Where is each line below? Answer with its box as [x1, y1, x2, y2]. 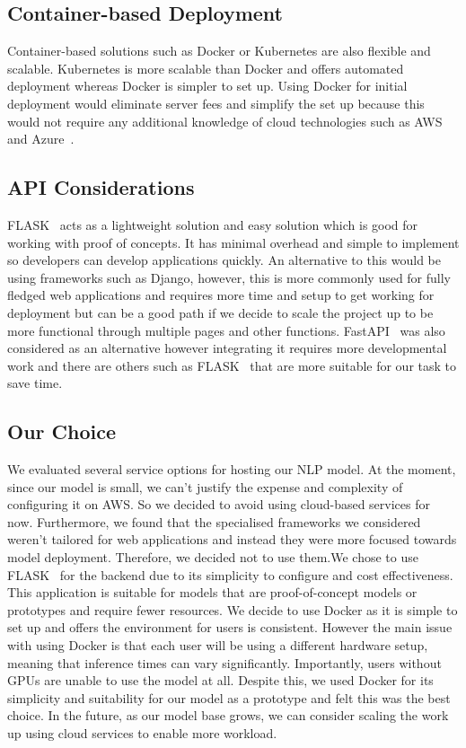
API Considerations [7, 173, 195, 201]
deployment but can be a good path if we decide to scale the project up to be [7, 303, 434, 321]
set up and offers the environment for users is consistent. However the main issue [7, 618, 453, 637]
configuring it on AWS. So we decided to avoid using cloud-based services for [7, 495, 430, 514]
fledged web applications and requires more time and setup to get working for [7, 286, 435, 304]
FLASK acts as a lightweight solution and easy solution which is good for [7, 215, 418, 233]
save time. [7, 374, 63, 392]
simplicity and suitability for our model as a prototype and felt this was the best [7, 688, 451, 707]
